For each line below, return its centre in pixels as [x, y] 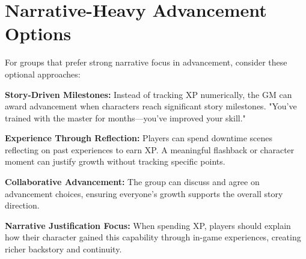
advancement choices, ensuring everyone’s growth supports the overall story [144, 193]
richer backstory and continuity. [63, 249]
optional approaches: [43, 74]
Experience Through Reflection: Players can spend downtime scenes [139, 138]
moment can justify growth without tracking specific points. [115, 161]
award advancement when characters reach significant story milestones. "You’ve [151, 106]
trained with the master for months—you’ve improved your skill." [125, 117]
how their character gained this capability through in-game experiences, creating [153, 237]
